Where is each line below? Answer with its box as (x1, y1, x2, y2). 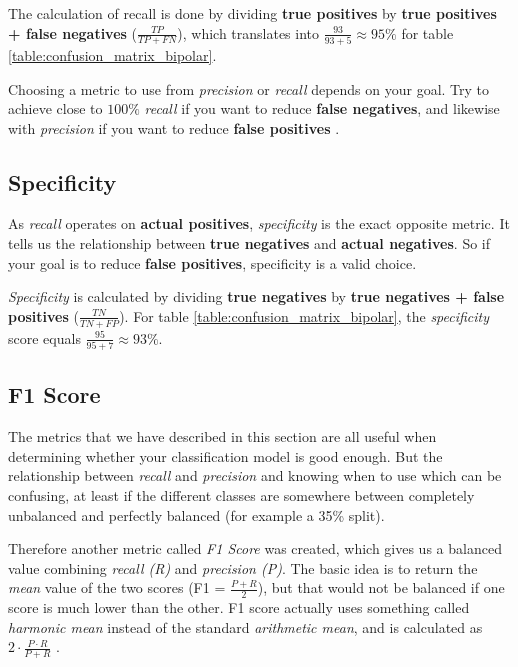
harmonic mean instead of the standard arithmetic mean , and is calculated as (8, 616, 483, 637)
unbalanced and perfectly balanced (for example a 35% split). (8, 504, 385, 525)
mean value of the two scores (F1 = (8, 577, 226, 598)
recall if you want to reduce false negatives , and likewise (144, 98, 500, 119)
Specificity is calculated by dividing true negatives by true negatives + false (8, 286, 505, 307)
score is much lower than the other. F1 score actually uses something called (8, 597, 470, 618)
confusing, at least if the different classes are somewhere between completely (8, 484, 475, 505)
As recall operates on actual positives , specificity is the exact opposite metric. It (8, 213, 510, 234)
